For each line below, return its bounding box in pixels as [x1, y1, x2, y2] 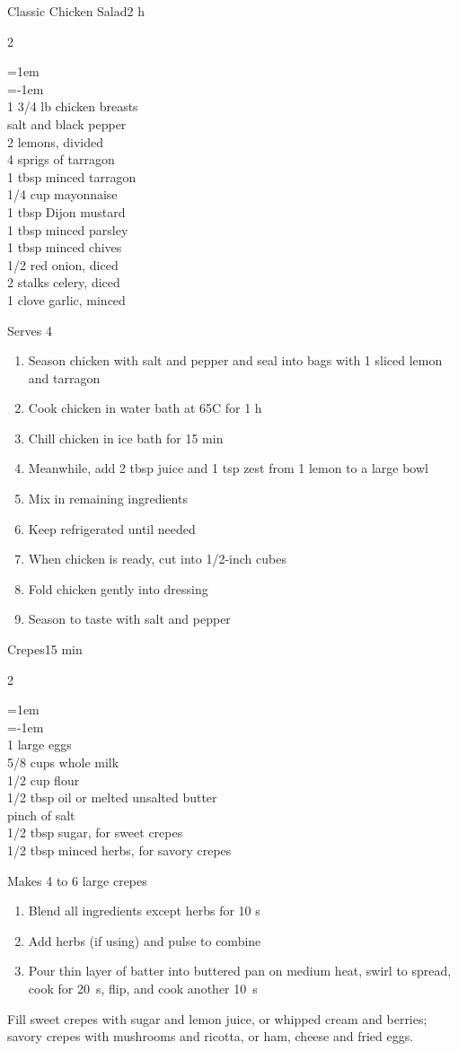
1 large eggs [7, 735, 72, 754]
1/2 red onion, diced [7, 255, 119, 274]
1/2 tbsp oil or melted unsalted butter [7, 788, 217, 807]
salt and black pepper [7, 114, 127, 133]
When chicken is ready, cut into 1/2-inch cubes [28, 549, 286, 568]
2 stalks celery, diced [7, 273, 120, 292]
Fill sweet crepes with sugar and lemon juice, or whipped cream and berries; [7, 1009, 427, 1028]
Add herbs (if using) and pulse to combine [28, 931, 261, 950]
